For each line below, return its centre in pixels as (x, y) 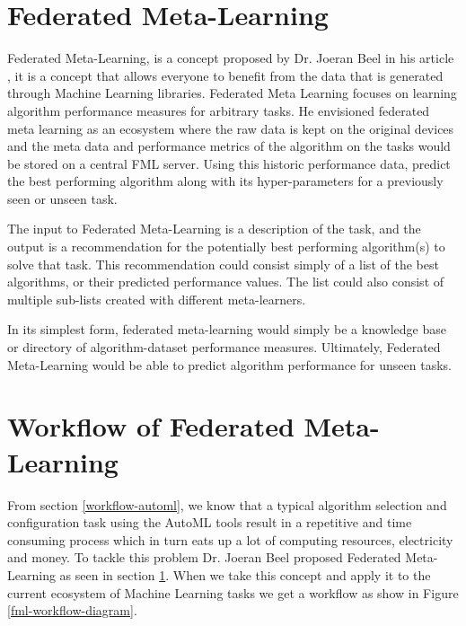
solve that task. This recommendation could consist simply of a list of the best (223, 264)
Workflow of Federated (151, 426)
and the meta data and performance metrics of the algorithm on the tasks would (229, 146)
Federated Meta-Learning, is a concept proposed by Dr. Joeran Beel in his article (231, 58)
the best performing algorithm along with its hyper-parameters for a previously (225, 181)
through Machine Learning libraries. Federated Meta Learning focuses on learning (232, 93)
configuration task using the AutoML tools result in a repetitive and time (210, 522)
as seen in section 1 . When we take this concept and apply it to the (245, 574)
